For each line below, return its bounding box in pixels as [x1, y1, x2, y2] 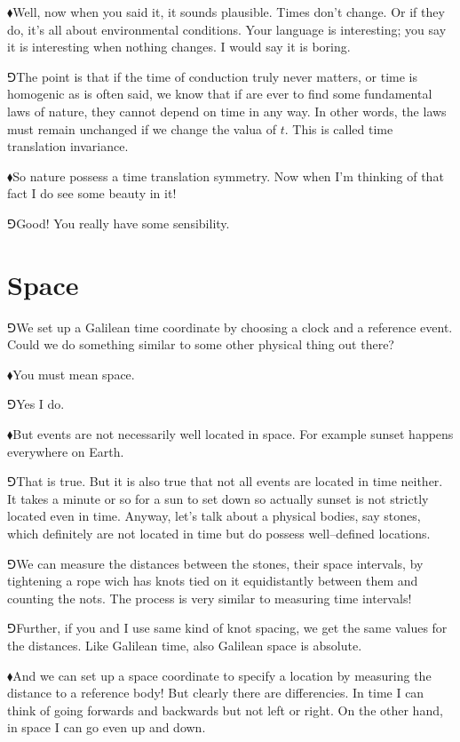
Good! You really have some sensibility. [16, 213, 230, 232]
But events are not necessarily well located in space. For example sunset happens [12, 425, 454, 443]
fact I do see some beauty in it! [7, 184, 177, 203]
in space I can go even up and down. [7, 718, 206, 737]
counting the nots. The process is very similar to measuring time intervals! [7, 588, 412, 607]
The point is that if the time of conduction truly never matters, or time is [16, 67, 418, 85]
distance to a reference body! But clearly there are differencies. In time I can [7, 683, 424, 702]
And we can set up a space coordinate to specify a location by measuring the [12, 666, 432, 684]
